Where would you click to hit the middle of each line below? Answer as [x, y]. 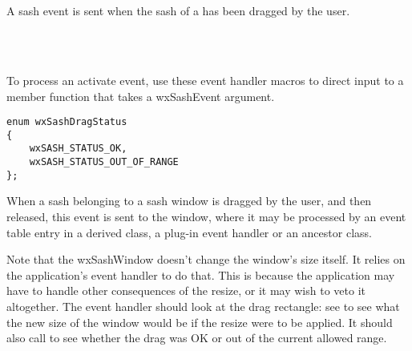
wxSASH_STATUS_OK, [78, 149]
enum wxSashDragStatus [67, 122]
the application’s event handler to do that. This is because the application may [201, 274]
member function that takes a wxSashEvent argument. [141, 96]
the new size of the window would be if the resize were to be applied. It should [200, 322]
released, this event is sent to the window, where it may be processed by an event [206, 217]
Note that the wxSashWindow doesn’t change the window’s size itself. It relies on [206, 259]
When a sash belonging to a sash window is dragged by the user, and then [189, 201]
